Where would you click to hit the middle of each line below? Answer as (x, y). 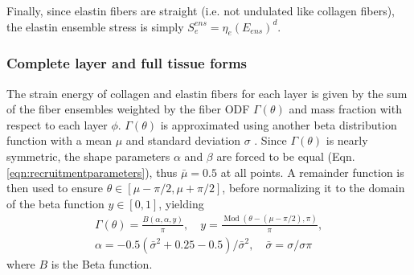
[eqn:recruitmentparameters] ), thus (92, 172)
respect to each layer (57, 124)
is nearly (347, 140)
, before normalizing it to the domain (314, 188)
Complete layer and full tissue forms (127, 63)
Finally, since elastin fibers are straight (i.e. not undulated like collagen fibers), (201, 10)
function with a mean (59, 140)
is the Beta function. (102, 263)
